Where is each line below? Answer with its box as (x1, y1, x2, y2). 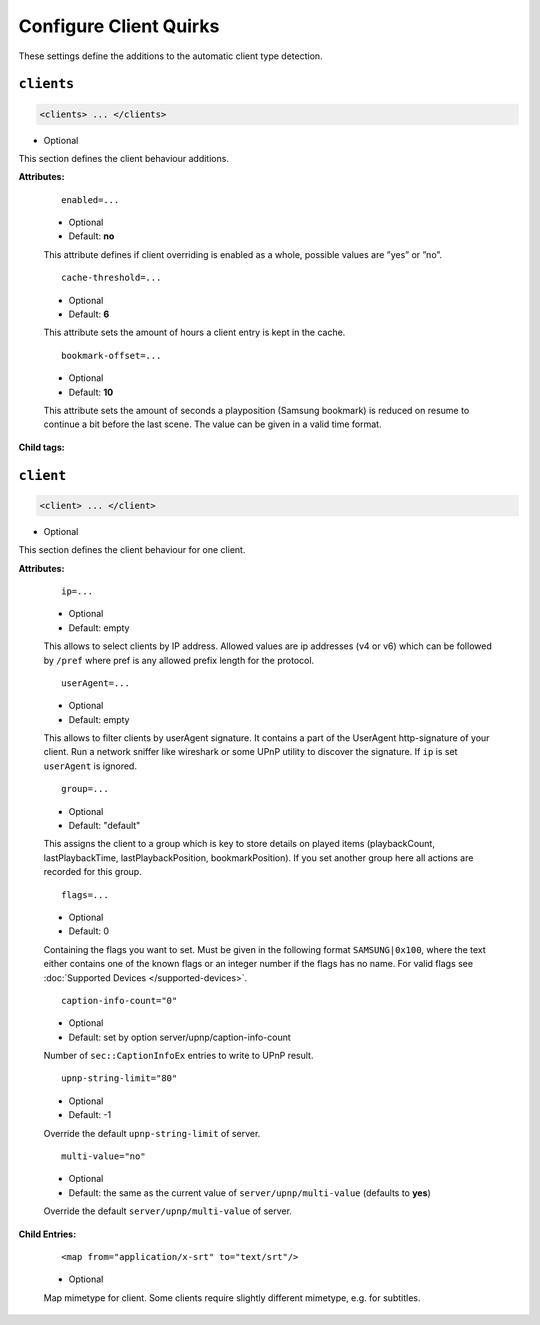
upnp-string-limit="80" (61, 1073, 178, 1084)
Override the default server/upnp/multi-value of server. (43, 1205, 292, 1217)
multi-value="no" (61, 1151, 146, 1162)
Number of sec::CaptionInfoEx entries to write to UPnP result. (43, 1050, 314, 1062)
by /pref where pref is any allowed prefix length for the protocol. (43, 654, 315, 666)
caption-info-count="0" (61, 995, 178, 1006)
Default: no (68, 230, 115, 242)
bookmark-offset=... (61, 350, 162, 361)
